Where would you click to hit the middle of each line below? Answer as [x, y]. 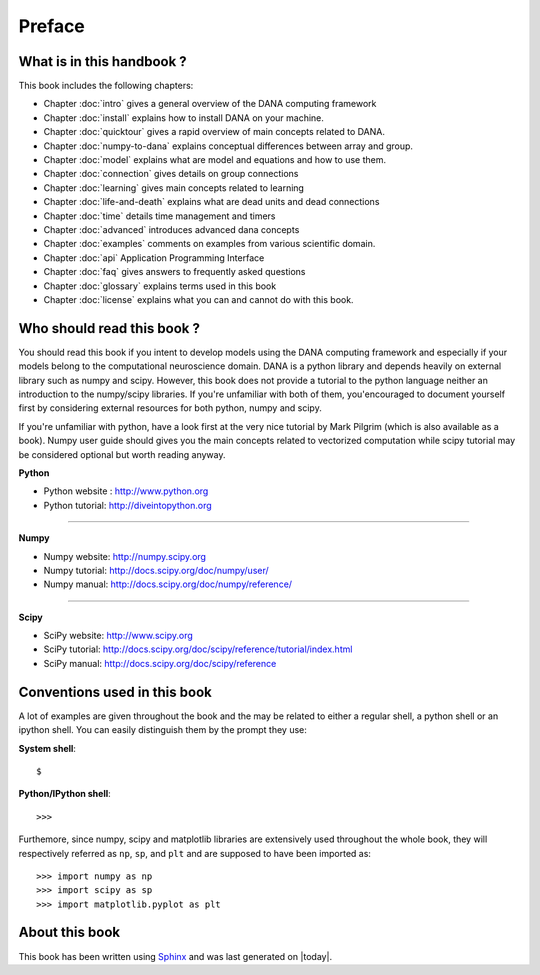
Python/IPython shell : [65, 794]
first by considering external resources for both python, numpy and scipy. [170, 408]
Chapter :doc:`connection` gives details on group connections [171, 174]
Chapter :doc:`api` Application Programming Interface [154, 257]
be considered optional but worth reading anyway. [122, 454]
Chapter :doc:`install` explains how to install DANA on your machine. [184, 117]
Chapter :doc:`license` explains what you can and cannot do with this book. [198, 299]
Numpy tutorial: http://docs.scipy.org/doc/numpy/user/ [156, 570]
